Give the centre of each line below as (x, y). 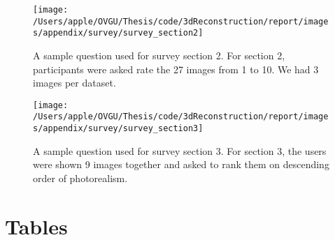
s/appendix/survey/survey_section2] (118, 33)
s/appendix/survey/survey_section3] (118, 129)
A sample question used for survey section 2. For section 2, (159, 55)
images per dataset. (74, 83)
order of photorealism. (80, 178)
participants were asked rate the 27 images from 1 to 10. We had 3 (176, 69)
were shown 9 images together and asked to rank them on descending (181, 164)
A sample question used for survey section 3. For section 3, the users (180, 150)
